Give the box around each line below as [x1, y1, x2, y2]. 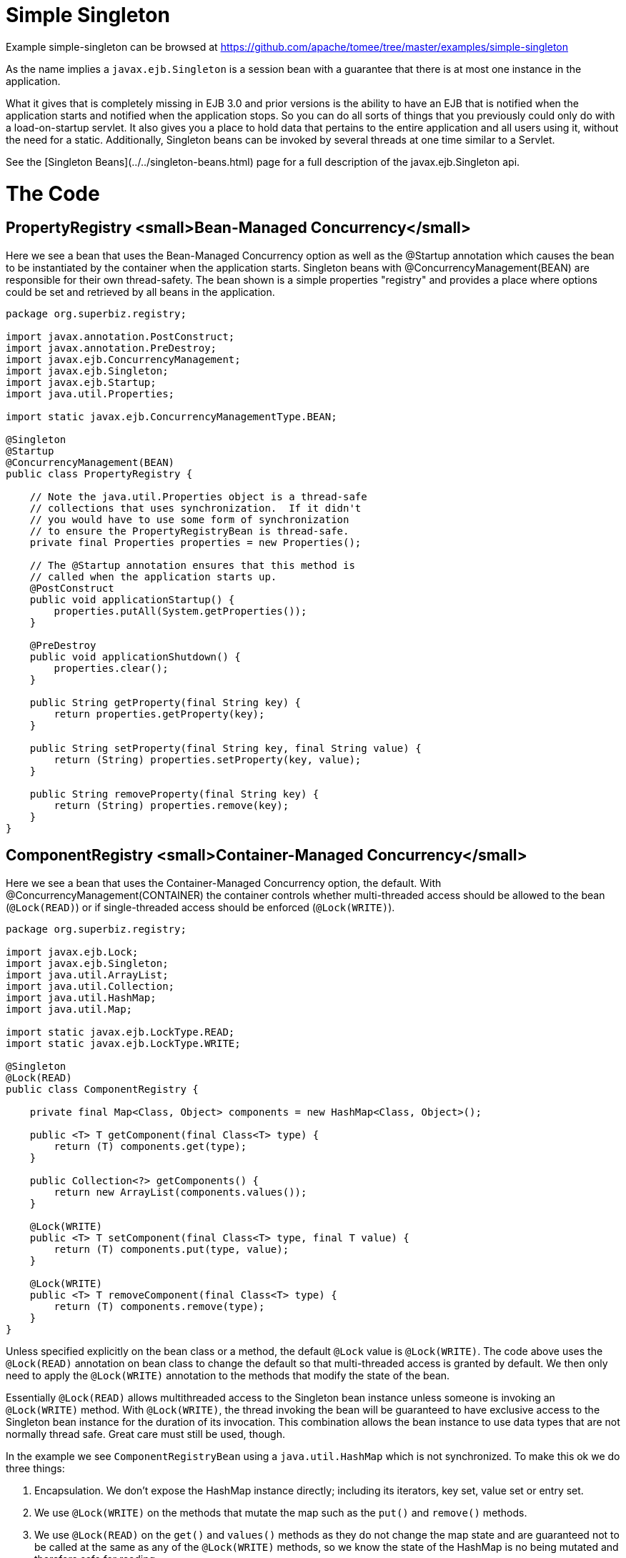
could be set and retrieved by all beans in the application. [6, 285, 275, 298]
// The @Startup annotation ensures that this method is [29, 559, 355, 571]
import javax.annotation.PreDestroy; [6, 342, 217, 354]
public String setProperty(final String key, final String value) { [29, 742, 422, 754]
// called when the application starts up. [29, 570, 277, 582]
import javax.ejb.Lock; [6, 946, 139, 958]
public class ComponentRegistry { [6, 1083, 199, 1095]
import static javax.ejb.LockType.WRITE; [6, 1037, 241, 1049]
